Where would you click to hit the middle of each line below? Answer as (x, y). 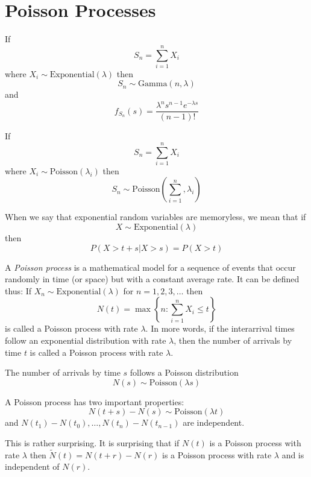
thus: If (18, 290)
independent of (32, 466)
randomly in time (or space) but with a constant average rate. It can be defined (152, 279)
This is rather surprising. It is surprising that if (92, 443)
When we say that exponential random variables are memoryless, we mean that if (155, 217)
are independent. (214, 422)
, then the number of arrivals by (233, 340)
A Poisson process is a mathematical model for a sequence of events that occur (150, 267)
